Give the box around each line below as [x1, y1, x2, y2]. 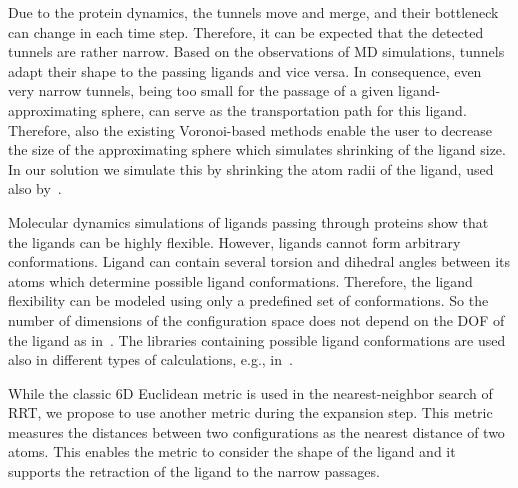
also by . [8, 178, 62, 199]
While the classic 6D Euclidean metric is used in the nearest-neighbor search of [8, 382, 493, 403]
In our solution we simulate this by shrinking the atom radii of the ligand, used [8, 158, 494, 179]
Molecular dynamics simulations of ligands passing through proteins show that [8, 211, 489, 232]
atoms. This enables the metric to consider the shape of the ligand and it [8, 441, 456, 462]
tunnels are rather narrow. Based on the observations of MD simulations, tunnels [8, 41, 505, 62]
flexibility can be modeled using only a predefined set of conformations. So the [8, 290, 489, 311]
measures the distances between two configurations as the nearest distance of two [8, 421, 505, 442]
